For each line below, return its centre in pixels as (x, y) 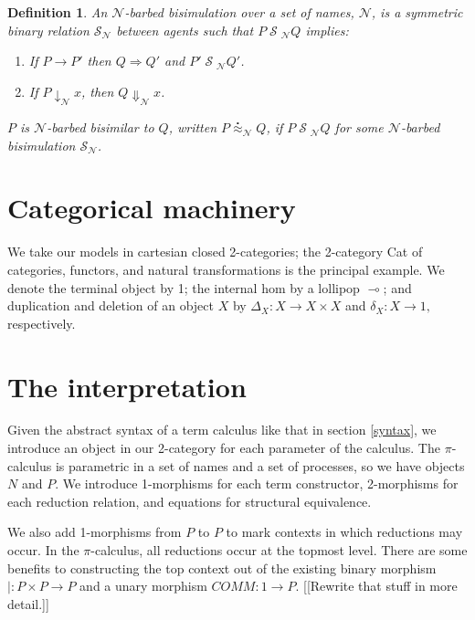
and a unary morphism (143, 586)
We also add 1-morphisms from (95, 532)
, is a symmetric (417, 12)
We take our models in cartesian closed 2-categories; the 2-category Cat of (215, 252)
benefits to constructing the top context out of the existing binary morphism (222, 567)
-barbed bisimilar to (100, 127)
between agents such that (185, 30)
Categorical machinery (152, 208)
